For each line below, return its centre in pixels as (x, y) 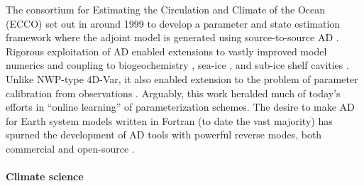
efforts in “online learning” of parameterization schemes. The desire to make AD (180, 107)
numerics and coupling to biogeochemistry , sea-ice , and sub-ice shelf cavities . (177, 65)
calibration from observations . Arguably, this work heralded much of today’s (173, 93)
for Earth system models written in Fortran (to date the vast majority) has (169, 120)
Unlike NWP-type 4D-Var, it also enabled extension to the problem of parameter (182, 78)
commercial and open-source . (70, 148)
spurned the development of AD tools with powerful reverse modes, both (164, 135)
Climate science (45, 176)
